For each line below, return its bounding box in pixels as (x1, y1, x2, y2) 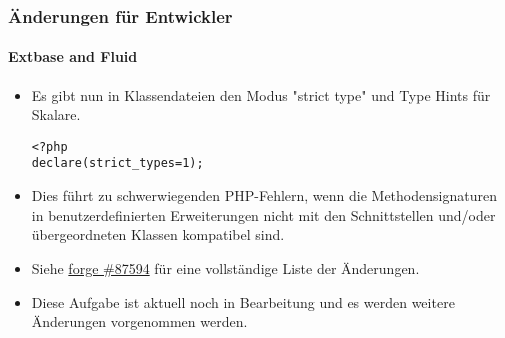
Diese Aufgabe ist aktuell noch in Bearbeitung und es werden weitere (31, 291, 455, 312)
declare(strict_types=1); (31, 156, 204, 171)
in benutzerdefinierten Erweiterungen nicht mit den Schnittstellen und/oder (31, 204, 496, 225)
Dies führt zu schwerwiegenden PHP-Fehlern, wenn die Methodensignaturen (31, 185, 497, 206)
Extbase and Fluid (8, 46, 138, 67)
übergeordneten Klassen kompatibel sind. (31, 224, 285, 245)
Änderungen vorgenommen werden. (31, 311, 248, 332)
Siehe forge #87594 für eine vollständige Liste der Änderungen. (31, 257, 420, 278)
